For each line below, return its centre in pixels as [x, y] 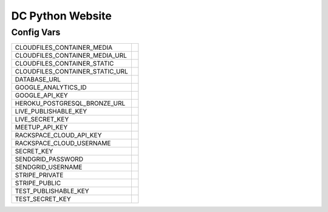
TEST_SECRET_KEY [43, 199]
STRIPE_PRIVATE [39, 175]
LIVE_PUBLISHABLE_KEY [51, 111]
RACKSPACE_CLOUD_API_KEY [58, 135]
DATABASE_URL [38, 80]
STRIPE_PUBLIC [38, 183]
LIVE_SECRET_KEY [42, 120]
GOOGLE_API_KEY [41, 95]
